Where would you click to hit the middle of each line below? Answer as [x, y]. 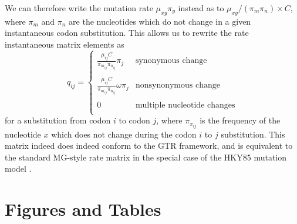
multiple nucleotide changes [185, 106]
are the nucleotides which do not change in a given [160, 21]
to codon [134, 120]
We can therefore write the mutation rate [79, 8]
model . [18, 168]
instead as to [201, 8]
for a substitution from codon [58, 120]
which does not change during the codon [124, 134]
